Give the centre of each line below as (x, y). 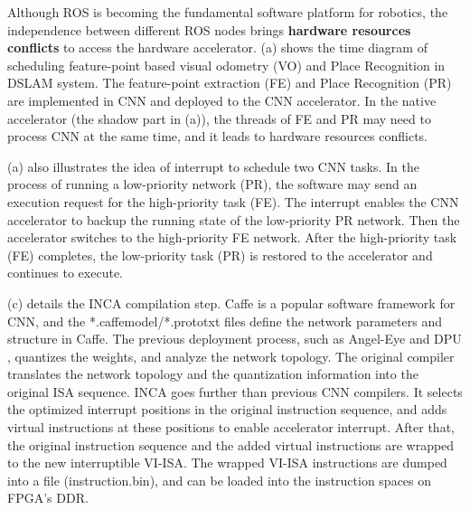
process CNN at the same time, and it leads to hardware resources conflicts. (217, 136)
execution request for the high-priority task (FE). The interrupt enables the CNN (233, 201)
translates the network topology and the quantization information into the (213, 374)
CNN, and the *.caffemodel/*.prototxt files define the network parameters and (225, 321)
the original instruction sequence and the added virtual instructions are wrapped (231, 444)
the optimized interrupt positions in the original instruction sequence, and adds (227, 409)
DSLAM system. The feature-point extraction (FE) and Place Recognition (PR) (230, 83)
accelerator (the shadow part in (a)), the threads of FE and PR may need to (219, 118)
